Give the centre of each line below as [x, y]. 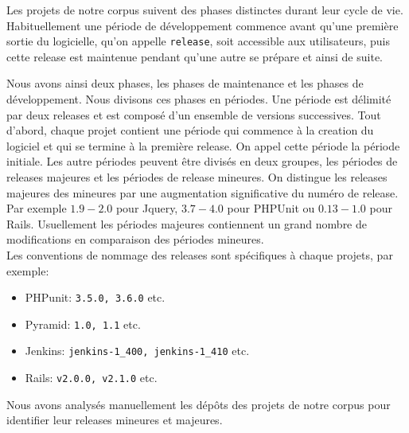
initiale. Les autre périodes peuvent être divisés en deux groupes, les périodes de [202, 161]
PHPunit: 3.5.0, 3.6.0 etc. [95, 297]
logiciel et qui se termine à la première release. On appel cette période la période [203, 145]
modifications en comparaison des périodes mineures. [135, 239]
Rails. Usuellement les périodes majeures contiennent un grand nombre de [187, 223]
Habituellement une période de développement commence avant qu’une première [203, 25]
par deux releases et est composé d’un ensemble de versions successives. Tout [194, 114]
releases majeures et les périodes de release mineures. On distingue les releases [197, 177]
